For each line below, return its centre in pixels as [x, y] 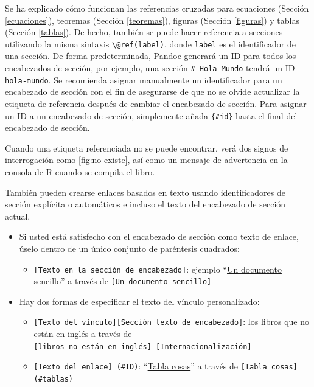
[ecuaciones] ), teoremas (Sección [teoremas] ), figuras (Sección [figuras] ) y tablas [152, 20]
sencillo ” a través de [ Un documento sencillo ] [123, 281]
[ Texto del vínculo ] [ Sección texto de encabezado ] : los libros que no [171, 322]
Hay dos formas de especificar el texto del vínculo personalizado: [139, 301]
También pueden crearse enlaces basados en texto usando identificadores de [145, 192]
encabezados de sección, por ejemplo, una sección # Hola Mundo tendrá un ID [150, 68]
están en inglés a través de [83, 334]
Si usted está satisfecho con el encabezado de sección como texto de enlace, [159, 236]
